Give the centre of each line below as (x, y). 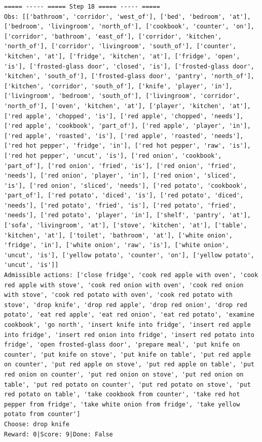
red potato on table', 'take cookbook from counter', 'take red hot (122, 395)
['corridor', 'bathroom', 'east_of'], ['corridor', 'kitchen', (113, 36)
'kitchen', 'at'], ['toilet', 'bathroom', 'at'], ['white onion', (119, 235)
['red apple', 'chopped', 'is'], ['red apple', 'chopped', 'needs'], (124, 116)
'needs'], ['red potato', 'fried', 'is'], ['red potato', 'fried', (120, 205)
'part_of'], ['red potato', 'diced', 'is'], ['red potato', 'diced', (124, 196)
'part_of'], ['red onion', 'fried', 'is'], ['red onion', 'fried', (120, 166)
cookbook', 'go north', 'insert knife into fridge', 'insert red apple (127, 325)
